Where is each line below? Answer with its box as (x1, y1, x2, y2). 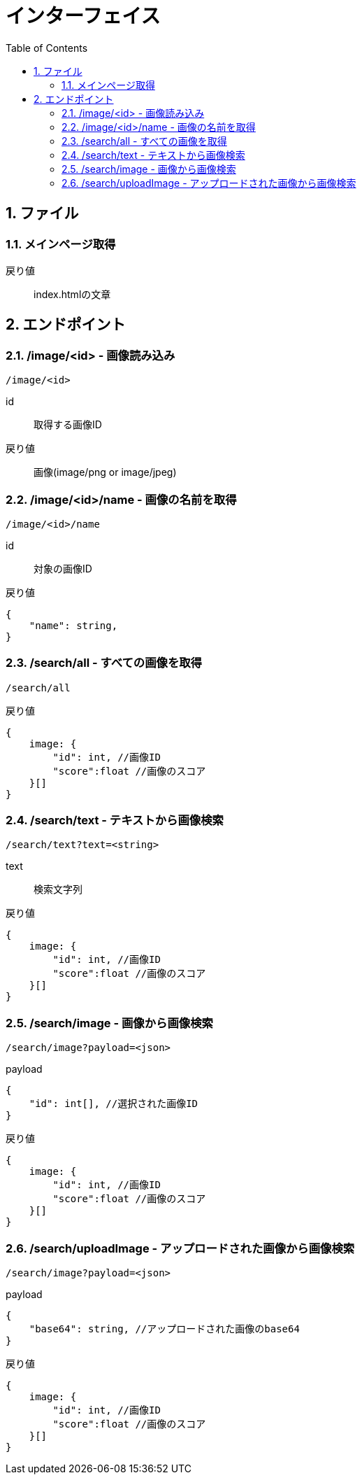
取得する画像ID (34, 418, 102, 431)
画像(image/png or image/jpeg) (34, 466, 177, 479)
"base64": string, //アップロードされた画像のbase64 (29, 1323, 300, 1334)
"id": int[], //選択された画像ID (29, 1098, 198, 1110)
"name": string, (29, 619, 118, 631)
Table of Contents (6, 41, 88, 54)
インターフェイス (6, 4, 161, 28)
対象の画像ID (34, 562, 92, 575)
